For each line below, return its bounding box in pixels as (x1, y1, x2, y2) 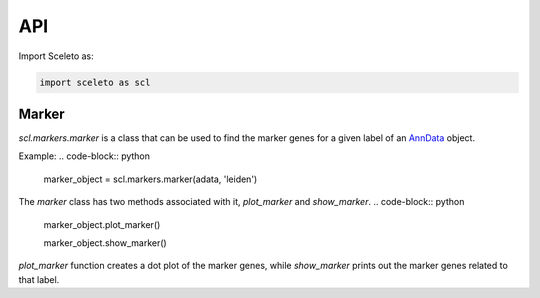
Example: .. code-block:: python (18, 150, 150, 162)
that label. (18, 273, 60, 285)
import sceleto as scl (39, 76, 151, 88)
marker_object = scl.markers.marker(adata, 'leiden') (43, 173, 258, 185)
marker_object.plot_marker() (43, 218, 161, 230)
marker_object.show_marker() (43, 236, 167, 249)
